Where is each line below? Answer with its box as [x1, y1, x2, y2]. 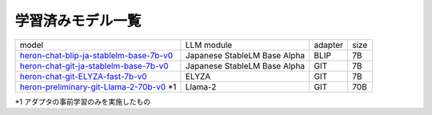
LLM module [185, 39, 233, 50]
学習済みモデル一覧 [14, 12, 142, 30]
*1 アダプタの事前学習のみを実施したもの [14, 97, 151, 106]
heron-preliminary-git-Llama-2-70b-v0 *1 [19, 81, 177, 92]
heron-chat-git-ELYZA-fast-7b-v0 [19, 70, 147, 81]
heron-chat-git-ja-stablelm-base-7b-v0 [19, 60, 169, 71]
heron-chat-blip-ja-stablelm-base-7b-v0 [19, 50, 174, 61]
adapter [314, 39, 344, 50]
